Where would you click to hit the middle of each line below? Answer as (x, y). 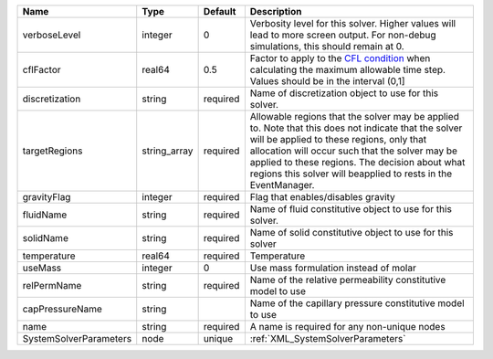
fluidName (45, 215)
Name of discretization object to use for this (344, 93)
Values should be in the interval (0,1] (327, 81)
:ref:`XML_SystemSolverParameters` (328, 338)
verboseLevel (52, 35)
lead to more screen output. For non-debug (343, 35)
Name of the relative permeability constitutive (348, 280)
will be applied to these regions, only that (338, 139)
